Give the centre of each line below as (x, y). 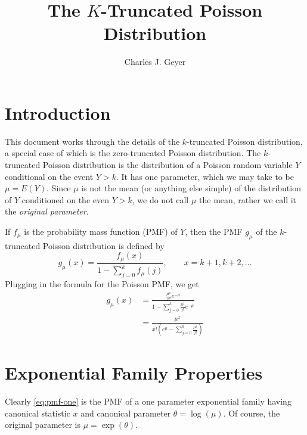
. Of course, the (252, 413)
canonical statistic (38, 413)
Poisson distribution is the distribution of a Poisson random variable (168, 165)
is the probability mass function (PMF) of (101, 231)
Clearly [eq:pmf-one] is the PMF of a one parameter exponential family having (148, 401)
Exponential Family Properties (134, 373)
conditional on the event (49, 176)
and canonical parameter (126, 413)
